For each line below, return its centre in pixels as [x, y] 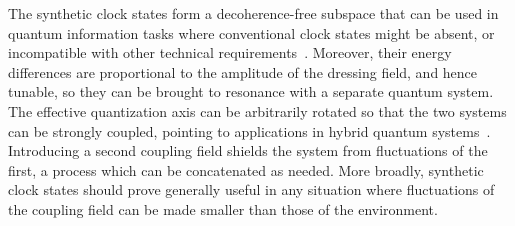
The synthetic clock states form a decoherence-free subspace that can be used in [253, 13]
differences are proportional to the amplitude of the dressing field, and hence [243, 71]
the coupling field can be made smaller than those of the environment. [223, 208]
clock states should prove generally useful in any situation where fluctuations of [251, 189]
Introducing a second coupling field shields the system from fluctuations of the [248, 150]
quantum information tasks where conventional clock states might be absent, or [251, 32]
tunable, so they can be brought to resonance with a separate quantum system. [251, 91]
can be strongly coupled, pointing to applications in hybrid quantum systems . [249, 130]
